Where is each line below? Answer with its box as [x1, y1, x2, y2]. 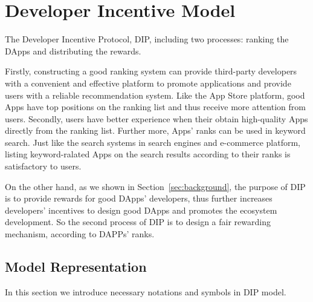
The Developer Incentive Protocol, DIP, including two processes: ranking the [5, 33, 289, 45]
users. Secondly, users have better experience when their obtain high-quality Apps [5, 112, 308, 125]
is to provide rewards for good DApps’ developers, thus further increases [5, 192, 273, 205]
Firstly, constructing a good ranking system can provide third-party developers [5, 65, 297, 77]
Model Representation [5, 257, 147, 276]
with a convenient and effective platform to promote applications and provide [5, 76, 291, 89]
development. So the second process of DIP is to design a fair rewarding [5, 215, 271, 228]
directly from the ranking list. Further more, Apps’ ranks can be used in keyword [5, 124, 306, 137]
